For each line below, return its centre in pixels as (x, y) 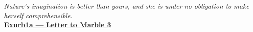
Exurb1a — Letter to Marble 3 (57, 25)
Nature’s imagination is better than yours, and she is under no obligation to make (126, 6)
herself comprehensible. (38, 15)
